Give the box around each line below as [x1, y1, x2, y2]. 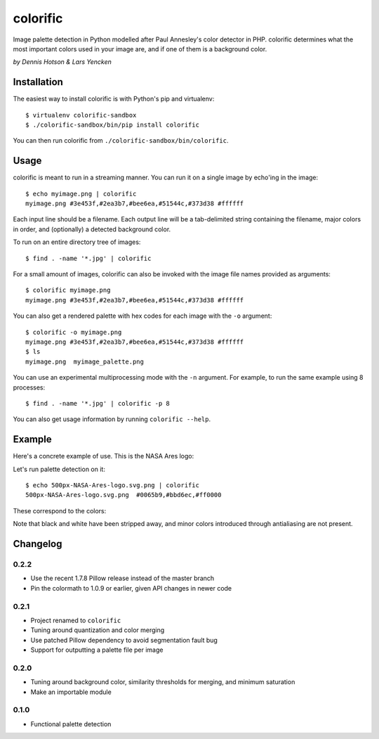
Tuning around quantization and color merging [30, 626, 165, 634]
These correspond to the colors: [13, 506, 107, 515]
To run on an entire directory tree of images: [13, 238, 141, 246]
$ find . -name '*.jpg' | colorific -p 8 [25, 399, 170, 407]
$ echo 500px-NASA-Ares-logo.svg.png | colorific [25, 482, 200, 489]
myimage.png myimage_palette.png [25, 357, 144, 366]
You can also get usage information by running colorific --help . [13, 415, 211, 423]
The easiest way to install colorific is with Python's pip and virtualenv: [13, 95, 215, 103]
